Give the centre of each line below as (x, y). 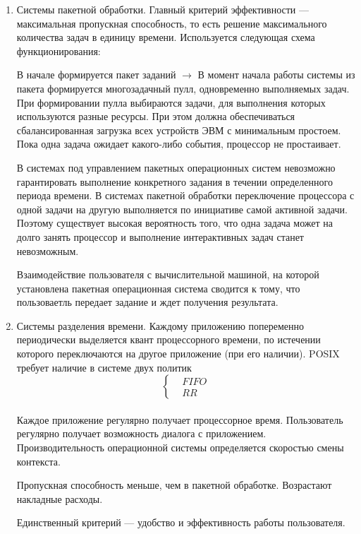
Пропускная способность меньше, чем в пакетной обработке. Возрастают (174, 485)
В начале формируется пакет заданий (96, 75)
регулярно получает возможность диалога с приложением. (141, 433)
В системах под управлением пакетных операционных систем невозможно (176, 167)
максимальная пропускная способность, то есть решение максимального (172, 23)
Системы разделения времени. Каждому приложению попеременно (160, 325)
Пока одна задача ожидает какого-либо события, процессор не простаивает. (179, 144)
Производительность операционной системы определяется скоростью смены (180, 447)
